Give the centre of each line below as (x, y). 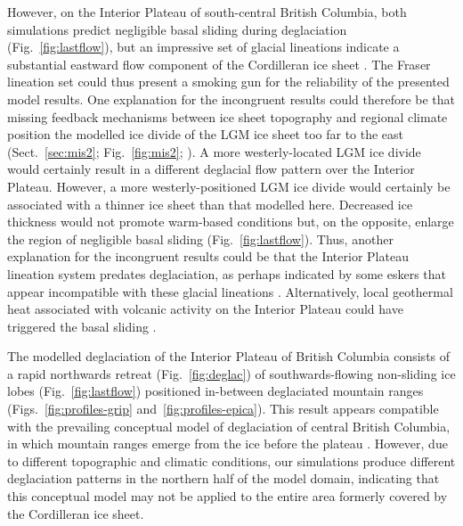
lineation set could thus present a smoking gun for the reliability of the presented (228, 82)
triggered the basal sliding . (82, 326)
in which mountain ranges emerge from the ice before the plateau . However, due (227, 444)
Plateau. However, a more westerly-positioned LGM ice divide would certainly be (229, 186)
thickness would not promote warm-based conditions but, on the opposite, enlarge (231, 222)
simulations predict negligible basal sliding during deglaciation (177, 29)
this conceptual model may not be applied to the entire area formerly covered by (227, 496)
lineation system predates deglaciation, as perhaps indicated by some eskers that (227, 273)
